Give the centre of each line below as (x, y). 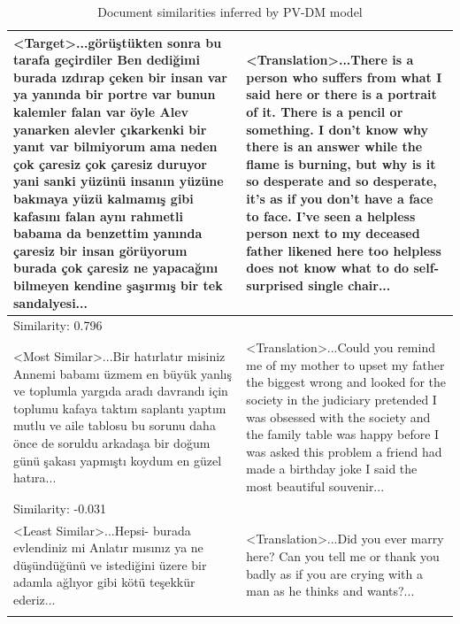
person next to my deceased (333, 233)
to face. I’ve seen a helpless (331, 216)
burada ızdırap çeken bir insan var (120, 77)
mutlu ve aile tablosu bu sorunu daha (115, 425)
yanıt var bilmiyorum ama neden (115, 146)
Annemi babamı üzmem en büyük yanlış (123, 373)
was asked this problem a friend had (344, 451)
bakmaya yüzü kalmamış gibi (103, 198)
